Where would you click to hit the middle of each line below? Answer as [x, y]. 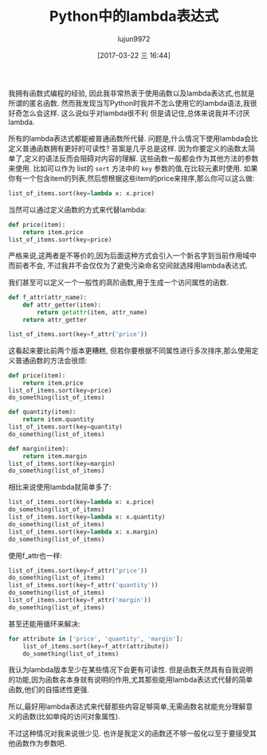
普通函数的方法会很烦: [51, 360]
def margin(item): [39, 448]
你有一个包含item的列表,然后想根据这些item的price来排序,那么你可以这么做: [132, 178]
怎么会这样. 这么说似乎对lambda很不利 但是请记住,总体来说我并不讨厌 [136, 113]
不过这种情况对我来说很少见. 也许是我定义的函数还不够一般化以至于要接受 [129, 733]
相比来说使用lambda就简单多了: [60, 487]
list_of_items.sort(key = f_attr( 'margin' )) [80, 600]
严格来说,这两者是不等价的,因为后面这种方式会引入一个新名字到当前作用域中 [133, 256]
